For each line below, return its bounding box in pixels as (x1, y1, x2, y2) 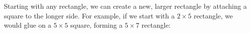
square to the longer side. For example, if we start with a (4, 10, 175, 20)
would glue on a (4, 20, 51, 30)
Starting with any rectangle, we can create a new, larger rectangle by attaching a (4, 1, 247, 11)
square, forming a (70, 20, 123, 30)
